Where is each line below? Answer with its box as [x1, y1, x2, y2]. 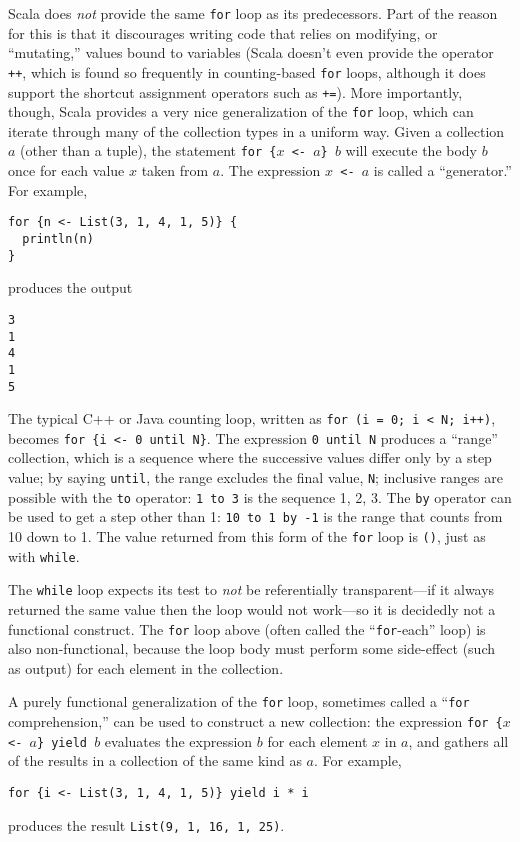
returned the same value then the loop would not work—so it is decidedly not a [8, 599, 496, 619]
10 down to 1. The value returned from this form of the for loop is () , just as [8, 526, 486, 547]
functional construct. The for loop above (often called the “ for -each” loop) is [8, 618, 486, 639]
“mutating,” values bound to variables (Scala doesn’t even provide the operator [8, 42, 494, 63]
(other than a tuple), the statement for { [20, 140, 277, 161]
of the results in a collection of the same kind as [8, 750, 302, 771]
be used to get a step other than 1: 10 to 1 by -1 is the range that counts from [8, 506, 503, 527]
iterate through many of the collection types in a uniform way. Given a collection [8, 120, 505, 141]
